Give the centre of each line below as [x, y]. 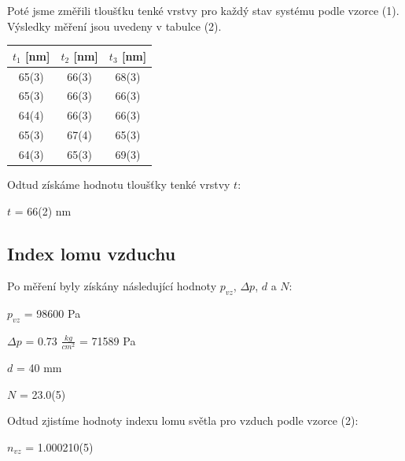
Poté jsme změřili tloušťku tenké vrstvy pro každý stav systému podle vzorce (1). [203, 10]
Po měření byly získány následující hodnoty [112, 286]
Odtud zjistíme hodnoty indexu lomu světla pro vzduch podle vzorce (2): [183, 420]
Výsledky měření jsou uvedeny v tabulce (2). [114, 26]
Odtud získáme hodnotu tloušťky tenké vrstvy [119, 184]
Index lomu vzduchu [92, 253]
